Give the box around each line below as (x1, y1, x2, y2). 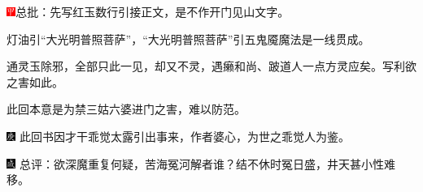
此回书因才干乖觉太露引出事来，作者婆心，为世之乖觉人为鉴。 (19, 127, 350, 144)
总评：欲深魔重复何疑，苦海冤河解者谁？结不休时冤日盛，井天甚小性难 (19, 155, 395, 172)
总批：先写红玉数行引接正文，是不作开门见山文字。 (15, 3, 290, 19)
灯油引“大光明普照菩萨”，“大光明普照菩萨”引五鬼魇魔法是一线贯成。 (7, 30, 370, 47)
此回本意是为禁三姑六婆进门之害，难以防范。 (7, 100, 246, 117)
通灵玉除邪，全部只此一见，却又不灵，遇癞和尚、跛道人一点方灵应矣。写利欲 (7, 58, 416, 75)
